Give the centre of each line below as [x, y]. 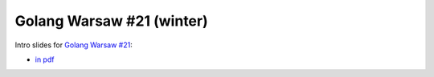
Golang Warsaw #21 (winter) [111, 21]
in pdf [45, 59]
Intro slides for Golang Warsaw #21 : [74, 45]
